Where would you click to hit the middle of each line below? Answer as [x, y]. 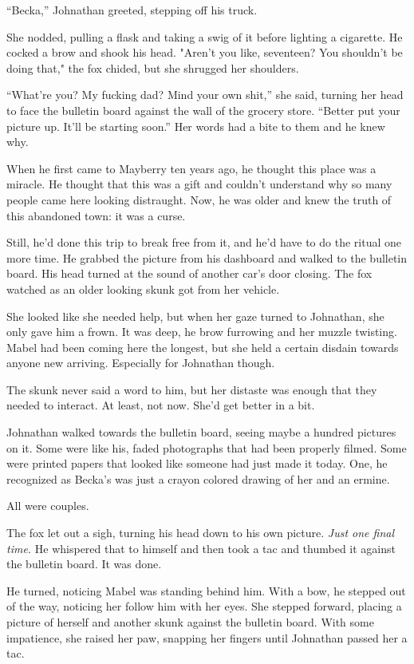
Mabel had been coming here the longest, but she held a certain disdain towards [203, 347]
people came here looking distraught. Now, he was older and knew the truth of [199, 199]
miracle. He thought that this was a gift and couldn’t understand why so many [199, 184]
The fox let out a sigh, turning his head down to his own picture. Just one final [201, 533]
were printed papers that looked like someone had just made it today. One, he [197, 463]
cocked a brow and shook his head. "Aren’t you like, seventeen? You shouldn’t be [205, 52]
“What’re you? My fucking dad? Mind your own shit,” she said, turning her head [205, 95]
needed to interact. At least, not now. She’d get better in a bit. [161, 405]
